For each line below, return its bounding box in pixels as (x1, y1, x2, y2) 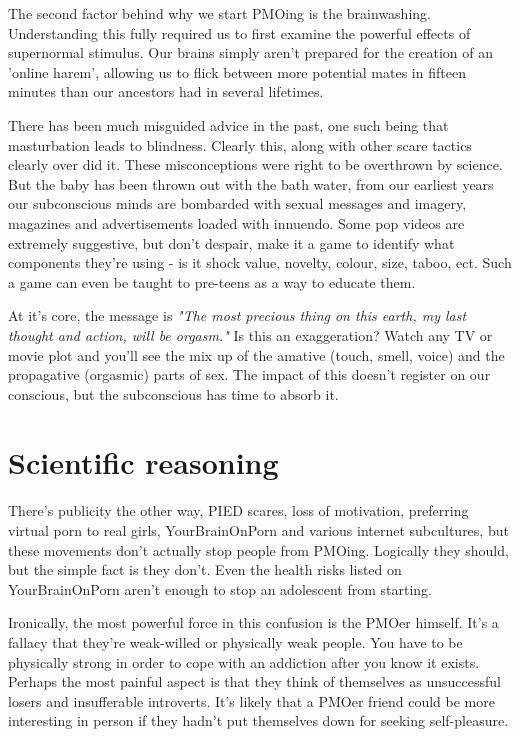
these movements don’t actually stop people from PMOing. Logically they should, (8, 539, 509, 560)
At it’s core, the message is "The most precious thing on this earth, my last (8, 305, 467, 326)
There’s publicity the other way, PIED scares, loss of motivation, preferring (8, 500, 469, 521)
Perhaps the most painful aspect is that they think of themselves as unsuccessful (8, 671, 501, 692)
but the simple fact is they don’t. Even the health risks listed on (8, 559, 402, 580)
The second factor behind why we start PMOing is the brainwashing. (8, 3, 431, 23)
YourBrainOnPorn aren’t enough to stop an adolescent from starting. (8, 578, 433, 599)
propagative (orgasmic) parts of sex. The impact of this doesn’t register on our (8, 364, 491, 385)
